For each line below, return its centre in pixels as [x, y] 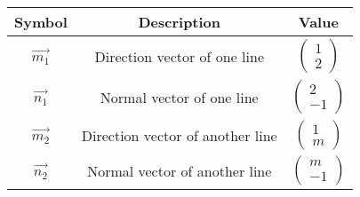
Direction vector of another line [179, 135]
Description [180, 22]
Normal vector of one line [179, 97]
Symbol [41, 22]
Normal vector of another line [180, 170]
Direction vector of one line [180, 56]
